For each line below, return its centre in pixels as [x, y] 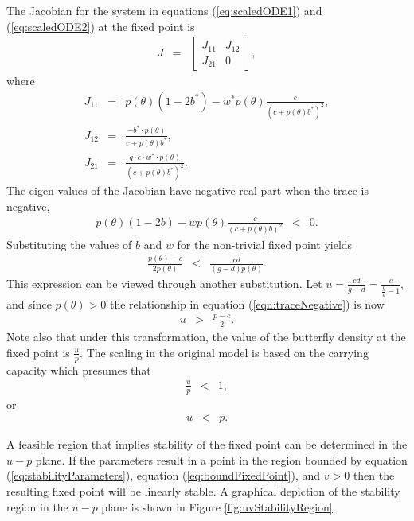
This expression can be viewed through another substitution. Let [164, 283]
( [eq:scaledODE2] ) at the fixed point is [101, 26]
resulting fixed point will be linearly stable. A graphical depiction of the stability [203, 491]
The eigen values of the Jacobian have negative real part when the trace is [188, 191]
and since [29, 303]
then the [374, 475]
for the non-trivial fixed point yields [265, 244]
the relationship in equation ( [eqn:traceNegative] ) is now [247, 303]
